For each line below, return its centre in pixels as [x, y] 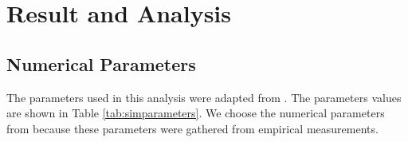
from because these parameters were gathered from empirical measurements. [192, 128]
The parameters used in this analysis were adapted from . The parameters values [204, 97]
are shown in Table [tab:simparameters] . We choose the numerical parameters [196, 113]
